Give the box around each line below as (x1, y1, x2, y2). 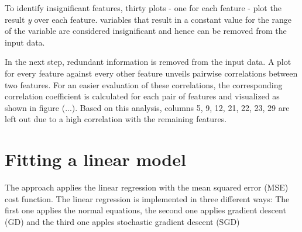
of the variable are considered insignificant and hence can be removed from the (5, 25, 287, 37)
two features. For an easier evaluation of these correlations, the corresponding (5, 78, 283, 91)
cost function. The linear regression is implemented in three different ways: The (5, 192, 290, 205)
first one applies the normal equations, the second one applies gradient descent (5, 204, 286, 216)
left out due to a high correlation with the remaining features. (5, 113, 227, 125)
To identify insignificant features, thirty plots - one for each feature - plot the (5, 2, 282, 13)
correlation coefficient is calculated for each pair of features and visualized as (5, 90, 280, 102)
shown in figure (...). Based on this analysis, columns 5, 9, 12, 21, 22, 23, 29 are (5, 101, 290, 113)
